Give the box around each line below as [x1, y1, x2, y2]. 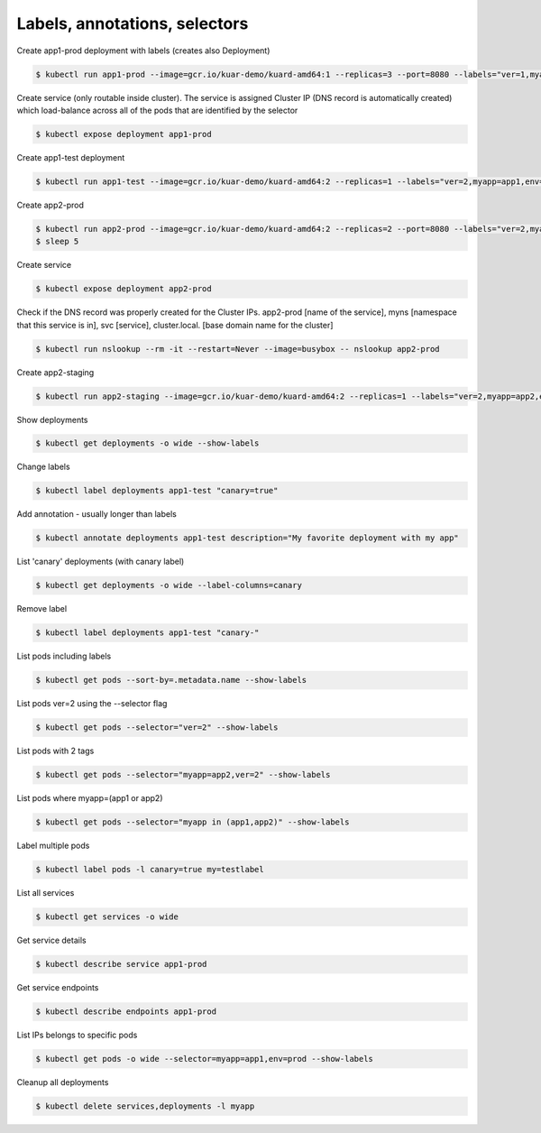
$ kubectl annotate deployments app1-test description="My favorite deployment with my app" [35, 533, 459, 543]
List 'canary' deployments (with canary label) [16, 556, 185, 567]
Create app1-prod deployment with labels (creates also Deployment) [16, 45, 270, 56]
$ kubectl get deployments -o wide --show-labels [35, 438, 260, 448]
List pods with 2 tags [16, 745, 95, 757]
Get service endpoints [16, 982, 99, 993]
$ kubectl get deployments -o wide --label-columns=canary [35, 580, 302, 591]
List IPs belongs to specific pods [16, 1029, 138, 1041]
